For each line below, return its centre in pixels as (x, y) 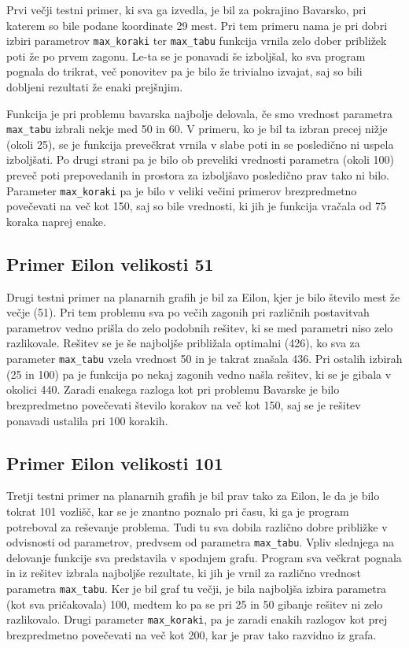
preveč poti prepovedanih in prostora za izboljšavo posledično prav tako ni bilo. (198, 175)
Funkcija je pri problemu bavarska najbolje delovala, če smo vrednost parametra (200, 113)
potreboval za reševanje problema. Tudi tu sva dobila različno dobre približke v (197, 526)
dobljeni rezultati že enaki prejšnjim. (95, 87)
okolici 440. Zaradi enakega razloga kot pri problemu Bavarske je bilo (173, 389)
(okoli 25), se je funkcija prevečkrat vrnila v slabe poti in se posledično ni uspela (200, 144)
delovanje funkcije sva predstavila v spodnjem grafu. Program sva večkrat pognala (204, 557)
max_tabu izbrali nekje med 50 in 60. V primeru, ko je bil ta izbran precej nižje (197, 129)
